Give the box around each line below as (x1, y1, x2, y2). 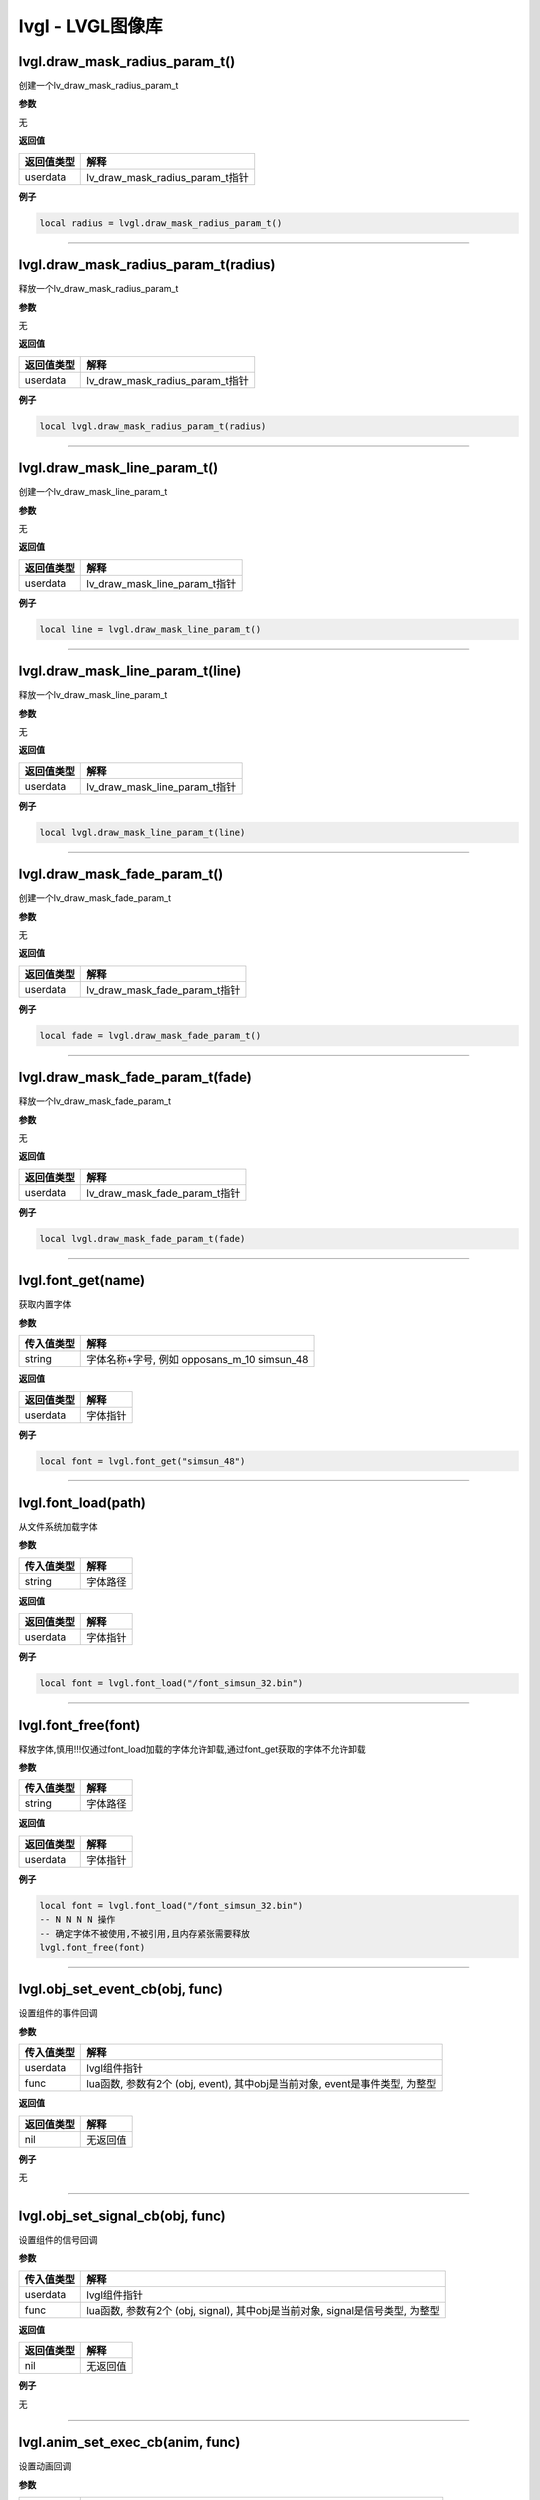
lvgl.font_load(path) (18, 1494, 147, 1511)
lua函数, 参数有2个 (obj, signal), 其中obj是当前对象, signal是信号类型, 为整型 (86, 2303, 440, 2317)
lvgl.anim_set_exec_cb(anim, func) (18, 2434, 241, 2451)
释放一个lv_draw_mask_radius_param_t (18, 283, 179, 295)
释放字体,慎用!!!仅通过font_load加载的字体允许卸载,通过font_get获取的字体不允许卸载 (18, 1743, 367, 1755)
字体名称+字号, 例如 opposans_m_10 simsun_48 (86, 1353, 309, 1367)
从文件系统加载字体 (18, 1521, 98, 1532)
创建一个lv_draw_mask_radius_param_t (18, 80, 179, 92)
